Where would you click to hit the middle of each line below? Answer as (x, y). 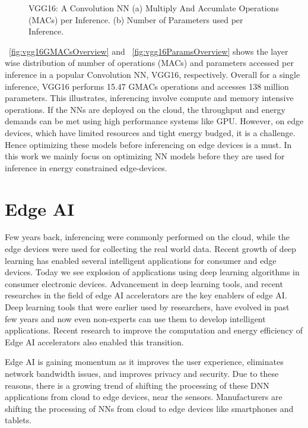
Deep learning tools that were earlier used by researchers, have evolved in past (147, 307)
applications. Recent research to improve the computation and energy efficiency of (154, 330)
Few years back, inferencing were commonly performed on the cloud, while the (147, 237)
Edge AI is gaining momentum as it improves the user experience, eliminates (144, 362)
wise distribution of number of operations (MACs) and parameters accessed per (149, 63)
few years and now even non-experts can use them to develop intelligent (135, 318)
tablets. (18, 420)
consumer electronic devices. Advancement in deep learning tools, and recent (144, 283)
